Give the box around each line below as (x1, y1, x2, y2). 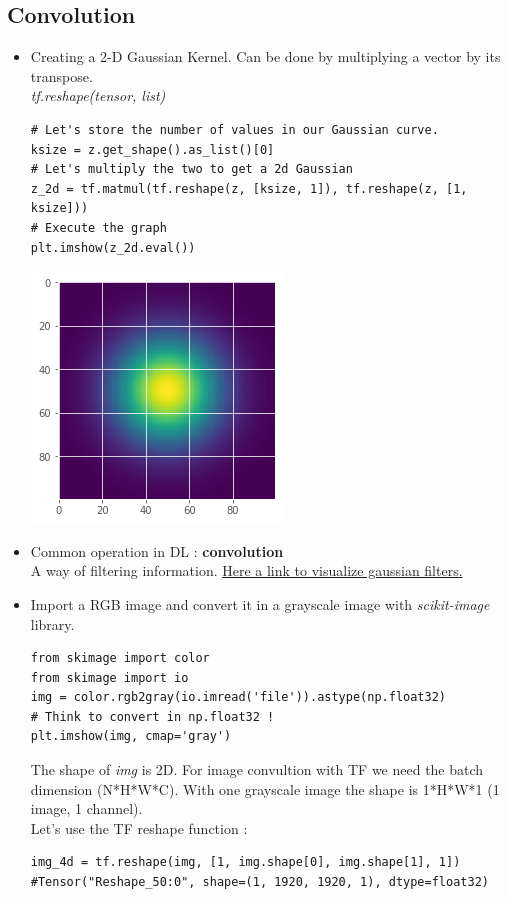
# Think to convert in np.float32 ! (30, 709, 275, 724)
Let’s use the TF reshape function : (30, 817, 248, 838)
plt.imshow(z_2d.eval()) (30, 240, 196, 255)
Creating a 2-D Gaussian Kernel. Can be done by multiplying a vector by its (30, 46, 501, 67)
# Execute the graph (30, 220, 167, 235)
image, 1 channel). (30, 798, 143, 819)
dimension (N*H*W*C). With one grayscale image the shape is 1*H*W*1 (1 (30, 778, 500, 799)
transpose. (30, 65, 93, 86)
